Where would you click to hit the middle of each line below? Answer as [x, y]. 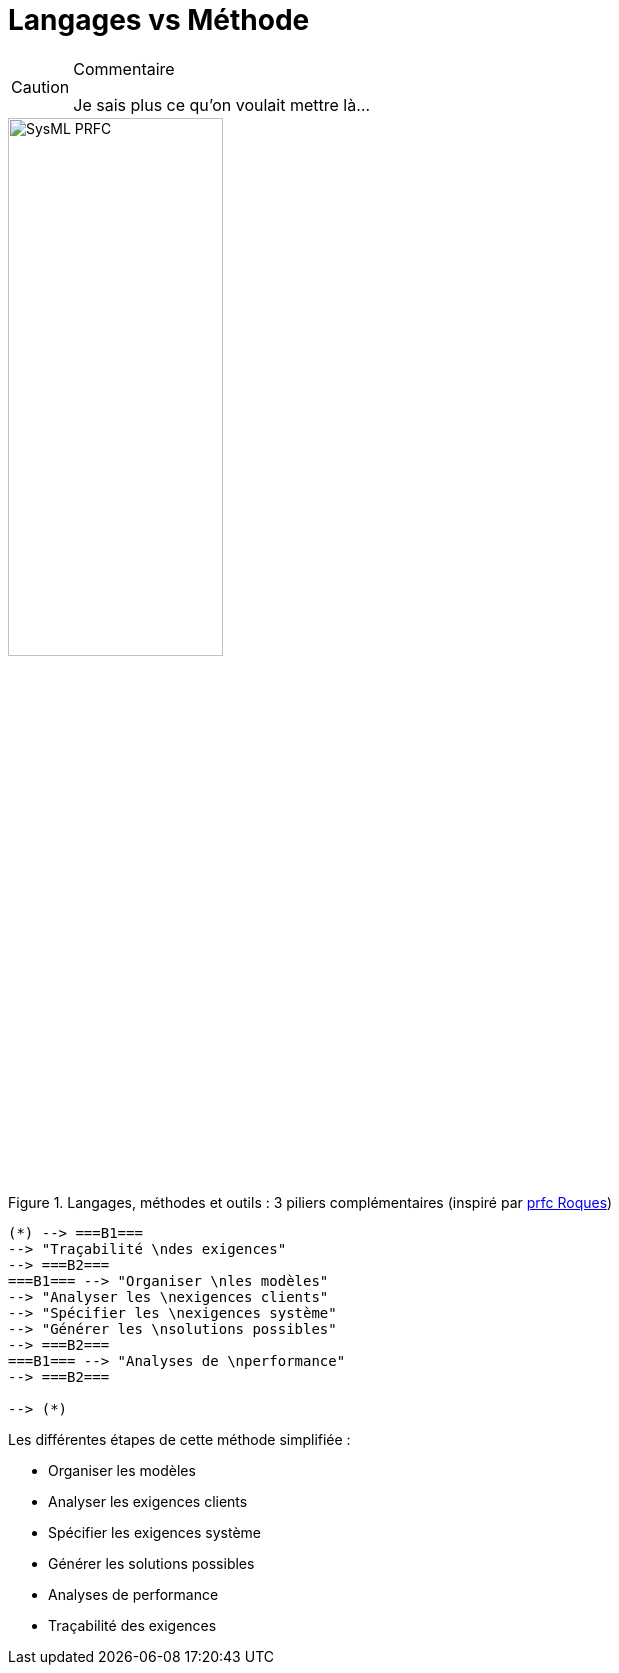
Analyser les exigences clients [148, 1501]
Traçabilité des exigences [132, 1625]
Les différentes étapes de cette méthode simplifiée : [179, 1439]
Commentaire [124, 68]
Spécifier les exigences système [154, 1532]
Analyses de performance [133, 1594]
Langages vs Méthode [159, 20]
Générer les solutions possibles [151, 1563]
